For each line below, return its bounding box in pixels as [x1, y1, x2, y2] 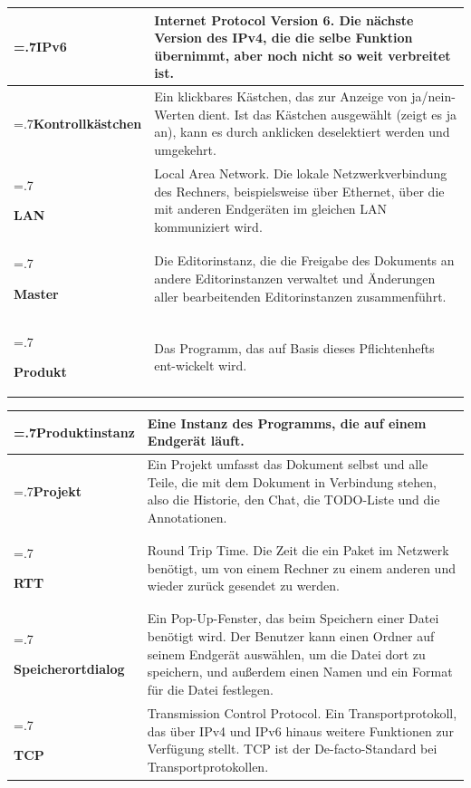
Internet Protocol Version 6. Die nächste [154, 10, 414, 29]
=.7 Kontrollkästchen [14, 113, 142, 132]
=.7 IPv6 [14, 36, 67, 55]
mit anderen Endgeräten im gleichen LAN [154, 199, 388, 218]
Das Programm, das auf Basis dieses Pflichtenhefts [154, 338, 435, 357]
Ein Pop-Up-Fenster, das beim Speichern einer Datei [147, 609, 439, 628]
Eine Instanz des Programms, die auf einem [147, 413, 427, 432]
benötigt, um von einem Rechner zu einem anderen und [147, 558, 456, 577]
